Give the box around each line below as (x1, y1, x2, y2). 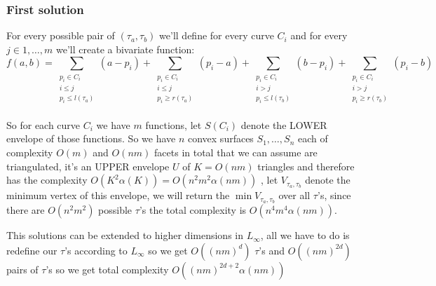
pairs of (6, 261, 39, 276)
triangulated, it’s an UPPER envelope (6, 158, 170, 173)
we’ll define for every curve (159, 28, 274, 43)
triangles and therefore (257, 158, 355, 173)
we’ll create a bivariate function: (56, 41, 195, 56)
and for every (290, 28, 348, 43)
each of (297, 131, 328, 146)
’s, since (317, 188, 351, 203)
